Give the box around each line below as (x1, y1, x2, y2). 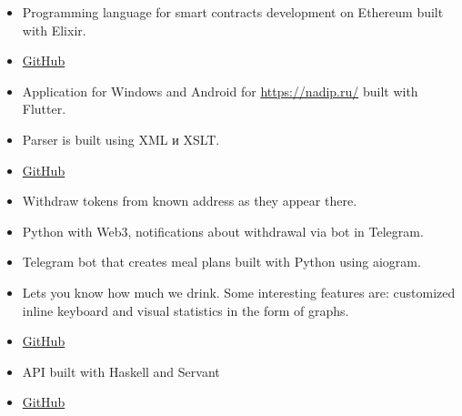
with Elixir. (22, 20, 86, 39)
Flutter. (22, 99, 66, 118)
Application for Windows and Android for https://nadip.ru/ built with (22, 81, 418, 100)
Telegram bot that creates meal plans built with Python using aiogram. (22, 252, 421, 271)
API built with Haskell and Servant (22, 361, 220, 380)
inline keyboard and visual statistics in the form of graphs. (22, 300, 349, 320)
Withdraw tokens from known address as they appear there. (22, 191, 357, 210)
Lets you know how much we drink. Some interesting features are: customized (22, 282, 456, 301)
